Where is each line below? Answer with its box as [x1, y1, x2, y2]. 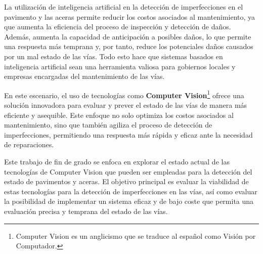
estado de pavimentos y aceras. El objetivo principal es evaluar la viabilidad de [4, 176, 249, 187]
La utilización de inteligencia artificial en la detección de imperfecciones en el [4, 2, 243, 12]
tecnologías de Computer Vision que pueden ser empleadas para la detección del [4, 166, 252, 177]
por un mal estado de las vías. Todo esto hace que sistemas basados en [4, 51, 223, 61]
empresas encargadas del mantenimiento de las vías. [4, 71, 165, 81]
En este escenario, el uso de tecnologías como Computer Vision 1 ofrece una [4, 88, 244, 100]
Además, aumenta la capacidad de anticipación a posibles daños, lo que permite [4, 31, 251, 41]
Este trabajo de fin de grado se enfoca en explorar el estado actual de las [4, 156, 230, 166]
